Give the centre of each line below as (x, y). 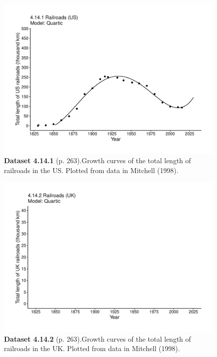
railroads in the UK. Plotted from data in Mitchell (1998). (92, 348)
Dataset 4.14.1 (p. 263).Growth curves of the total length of (98, 160)
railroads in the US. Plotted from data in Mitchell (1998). (91, 170)
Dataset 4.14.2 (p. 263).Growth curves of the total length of (98, 338)
